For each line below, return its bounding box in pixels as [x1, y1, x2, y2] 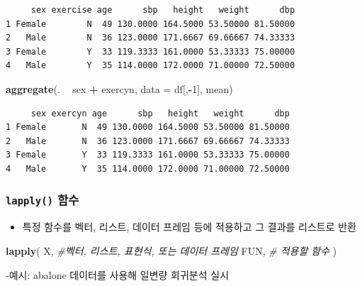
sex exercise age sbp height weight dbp [30, 5, 295, 15]
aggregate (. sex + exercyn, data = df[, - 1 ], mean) [6, 81, 233, 96]
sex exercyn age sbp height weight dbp [30, 108, 290, 119]
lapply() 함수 [6, 191, 79, 209]
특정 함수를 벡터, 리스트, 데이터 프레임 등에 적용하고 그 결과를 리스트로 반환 [22, 219, 357, 234]
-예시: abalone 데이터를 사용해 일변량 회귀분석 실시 [6, 267, 230, 282]
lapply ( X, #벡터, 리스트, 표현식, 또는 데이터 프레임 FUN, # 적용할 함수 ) [6, 243, 337, 258]
